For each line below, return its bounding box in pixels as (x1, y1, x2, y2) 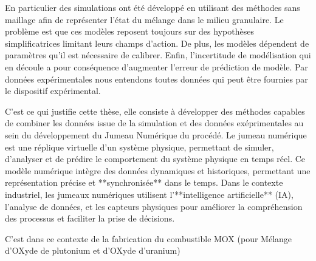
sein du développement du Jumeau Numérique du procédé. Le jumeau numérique (5, 128, 307, 141)
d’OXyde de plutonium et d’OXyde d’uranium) (5, 244, 180, 257)
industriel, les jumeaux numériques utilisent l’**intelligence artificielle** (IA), (5, 188, 294, 200)
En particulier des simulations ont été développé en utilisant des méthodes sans (5, 1, 300, 13)
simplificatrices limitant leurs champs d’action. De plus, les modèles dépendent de (5, 36, 309, 49)
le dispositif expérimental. (5, 84, 101, 97)
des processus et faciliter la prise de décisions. (5, 212, 175, 225)
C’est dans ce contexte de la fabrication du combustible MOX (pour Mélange (5, 232, 292, 245)
